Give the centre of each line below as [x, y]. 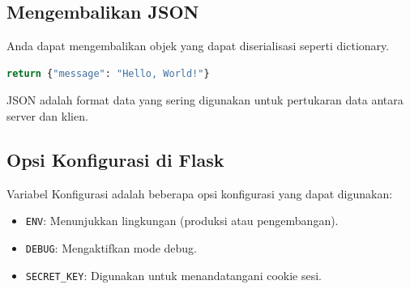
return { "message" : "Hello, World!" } [108, 73]
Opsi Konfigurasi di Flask [115, 159]
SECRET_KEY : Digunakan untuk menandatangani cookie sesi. [173, 275]
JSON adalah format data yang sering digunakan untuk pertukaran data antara [205, 100]
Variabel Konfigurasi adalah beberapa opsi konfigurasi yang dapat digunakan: [200, 193]
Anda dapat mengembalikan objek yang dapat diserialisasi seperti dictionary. [198, 46]
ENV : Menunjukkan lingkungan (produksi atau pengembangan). [182, 221]
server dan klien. [47, 115]
